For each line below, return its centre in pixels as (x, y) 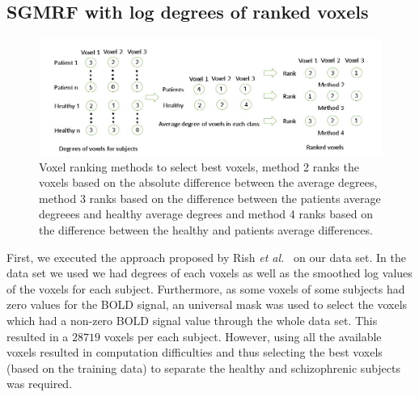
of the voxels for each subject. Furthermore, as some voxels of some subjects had (206, 288)
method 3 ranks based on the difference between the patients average (210, 198)
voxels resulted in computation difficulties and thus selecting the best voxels (195, 352)
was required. (40, 384)
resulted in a (38, 336)
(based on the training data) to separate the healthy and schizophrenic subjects (204, 367)
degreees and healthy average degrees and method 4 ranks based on (206, 214)
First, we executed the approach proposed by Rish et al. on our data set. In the (206, 257)
